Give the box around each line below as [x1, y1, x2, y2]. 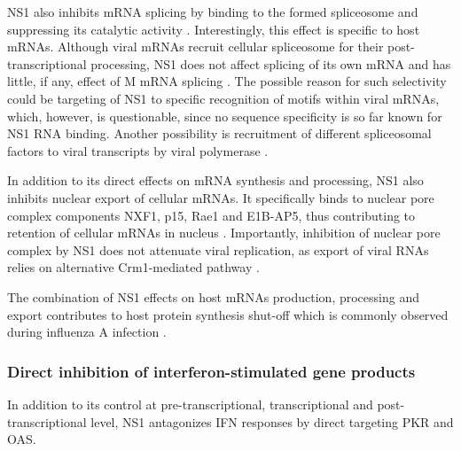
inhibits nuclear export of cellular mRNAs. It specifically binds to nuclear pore [7, 188, 434, 206]
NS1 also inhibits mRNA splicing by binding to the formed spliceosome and [7, 3, 418, 20]
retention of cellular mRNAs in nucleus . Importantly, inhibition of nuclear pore [7, 223, 441, 242]
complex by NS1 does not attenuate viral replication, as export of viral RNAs [7, 240, 429, 259]
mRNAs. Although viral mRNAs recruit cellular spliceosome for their [7, 37, 384, 56]
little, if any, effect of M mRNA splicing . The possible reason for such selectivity [7, 72, 447, 90]
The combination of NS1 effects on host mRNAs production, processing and [7, 287, 419, 306]
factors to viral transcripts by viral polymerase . [7, 141, 269, 159]
